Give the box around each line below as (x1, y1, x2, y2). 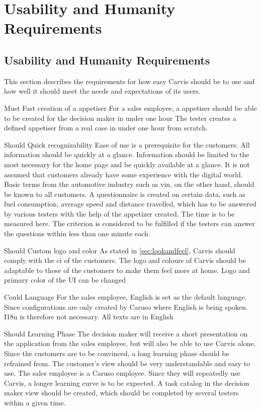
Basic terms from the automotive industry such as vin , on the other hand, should (4, 179, 254, 189)
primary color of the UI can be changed (4, 275, 126, 285)
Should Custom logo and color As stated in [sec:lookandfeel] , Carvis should (4, 245, 235, 255)
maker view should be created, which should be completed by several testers (4, 387, 239, 398)
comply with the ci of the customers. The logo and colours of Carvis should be (4, 255, 246, 265)
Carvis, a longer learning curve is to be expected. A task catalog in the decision (4, 377, 249, 388)
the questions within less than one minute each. (4, 228, 150, 239)
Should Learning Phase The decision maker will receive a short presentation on (4, 328, 248, 338)
